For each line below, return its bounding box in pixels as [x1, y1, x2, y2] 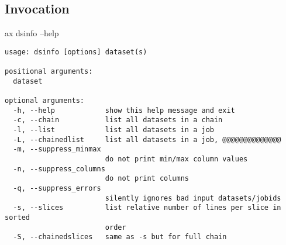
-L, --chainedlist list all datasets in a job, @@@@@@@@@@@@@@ [13, 135, 281, 144]
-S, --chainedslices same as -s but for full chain [13, 233, 227, 241]
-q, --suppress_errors [13, 184, 101, 192]
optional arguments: [5, 96, 85, 105]
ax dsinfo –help [5, 27, 59, 39]
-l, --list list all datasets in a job [13, 126, 214, 134]
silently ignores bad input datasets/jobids [105, 194, 281, 202]
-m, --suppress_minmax [13, 145, 101, 154]
